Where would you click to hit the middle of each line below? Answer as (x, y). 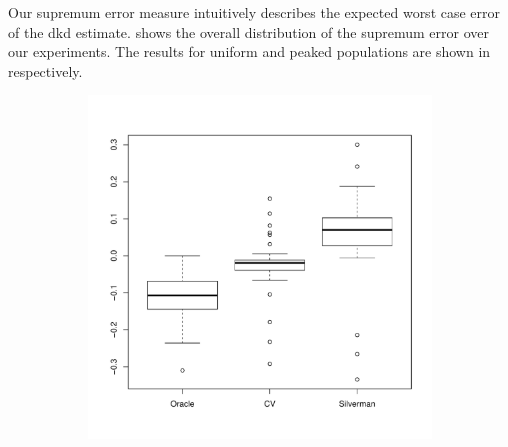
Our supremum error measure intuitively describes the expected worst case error (254, 12)
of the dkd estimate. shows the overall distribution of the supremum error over (248, 31)
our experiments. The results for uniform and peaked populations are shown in (249, 51)
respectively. (45, 70)
